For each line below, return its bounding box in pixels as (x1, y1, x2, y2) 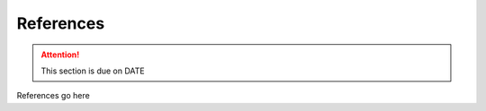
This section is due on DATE (40, 65, 145, 76)
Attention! (40, 49, 80, 60)
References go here (16, 90, 90, 101)
